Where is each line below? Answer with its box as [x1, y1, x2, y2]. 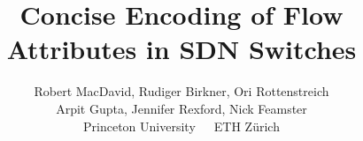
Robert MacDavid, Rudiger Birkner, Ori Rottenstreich [34, 82, 329, 100]
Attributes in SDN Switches [6, 31, 357, 67]
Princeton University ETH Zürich [83, 116, 280, 135]
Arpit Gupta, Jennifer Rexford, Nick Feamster [56, 99, 307, 117]
